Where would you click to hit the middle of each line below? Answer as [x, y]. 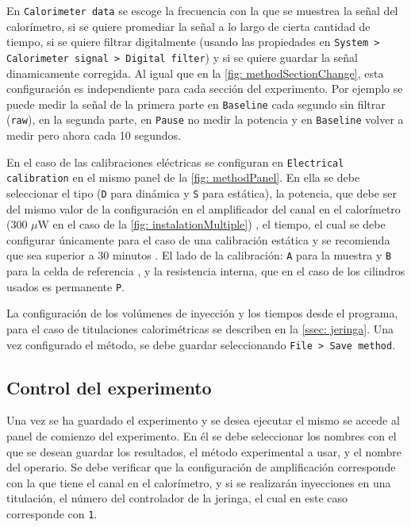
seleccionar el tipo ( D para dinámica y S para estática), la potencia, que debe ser [202, 192]
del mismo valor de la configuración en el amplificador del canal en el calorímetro [204, 208]
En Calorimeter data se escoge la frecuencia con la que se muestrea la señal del [202, 10]
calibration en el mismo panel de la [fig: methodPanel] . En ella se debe [183, 177]
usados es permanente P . [65, 286]
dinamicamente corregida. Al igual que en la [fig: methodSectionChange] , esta [195, 73]
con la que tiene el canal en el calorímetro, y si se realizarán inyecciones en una [199, 482]
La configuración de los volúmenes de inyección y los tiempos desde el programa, [202, 313]
